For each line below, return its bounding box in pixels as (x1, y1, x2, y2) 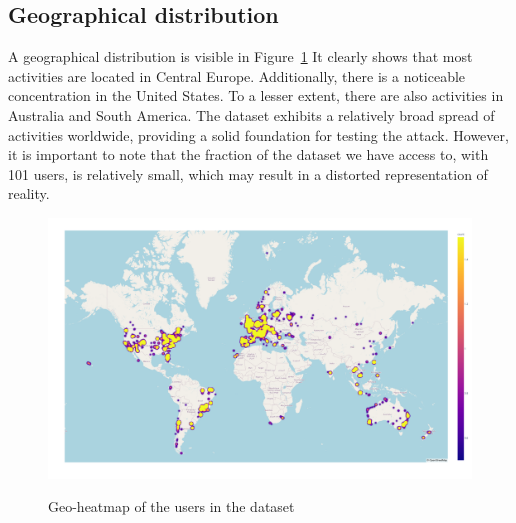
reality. (8, 183, 50, 204)
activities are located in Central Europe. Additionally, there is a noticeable (8, 65, 466, 86)
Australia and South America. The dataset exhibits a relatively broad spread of (8, 104, 495, 125)
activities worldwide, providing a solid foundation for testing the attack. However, (8, 124, 509, 145)
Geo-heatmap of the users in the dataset (48, 496, 295, 517)
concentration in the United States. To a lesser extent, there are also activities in (8, 85, 504, 106)
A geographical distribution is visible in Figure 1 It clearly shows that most (8, 46, 473, 67)
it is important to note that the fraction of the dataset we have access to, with (8, 144, 489, 165)
